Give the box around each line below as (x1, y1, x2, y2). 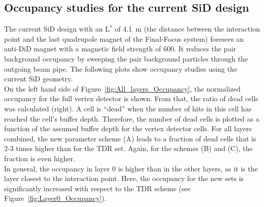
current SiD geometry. (4, 73, 73, 84)
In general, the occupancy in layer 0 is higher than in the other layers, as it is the (4, 163, 258, 173)
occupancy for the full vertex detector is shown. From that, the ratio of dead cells (4, 93, 258, 104)
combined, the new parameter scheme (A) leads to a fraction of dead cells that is (4, 133, 256, 143)
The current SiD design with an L (4, 23, 110, 34)
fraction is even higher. (4, 153, 75, 163)
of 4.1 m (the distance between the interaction (114, 23, 260, 34)
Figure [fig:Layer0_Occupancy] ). (4, 193, 107, 203)
